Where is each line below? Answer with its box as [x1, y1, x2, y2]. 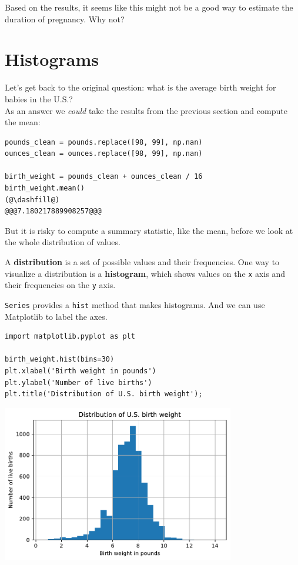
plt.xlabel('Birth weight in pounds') [5, 366, 156, 375]
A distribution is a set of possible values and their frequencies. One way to [5, 256, 280, 268]
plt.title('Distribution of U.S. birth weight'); [5, 390, 203, 399]
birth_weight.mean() [5, 184, 85, 193]
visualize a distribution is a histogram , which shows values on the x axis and [5, 267, 286, 279]
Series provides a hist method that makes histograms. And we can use [5, 298, 265, 310]
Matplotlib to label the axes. [5, 310, 108, 322]
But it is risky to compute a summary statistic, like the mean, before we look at [5, 224, 293, 236]
